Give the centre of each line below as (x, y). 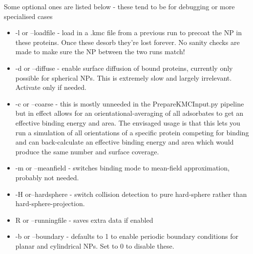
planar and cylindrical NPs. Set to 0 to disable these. (95, 245)
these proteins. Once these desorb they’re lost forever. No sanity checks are (127, 42)
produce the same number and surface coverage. (87, 151)
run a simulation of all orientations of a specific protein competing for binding (132, 132)
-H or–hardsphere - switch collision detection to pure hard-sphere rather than (131, 194)
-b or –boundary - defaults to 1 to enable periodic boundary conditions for (127, 236)
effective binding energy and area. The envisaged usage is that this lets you (128, 122)
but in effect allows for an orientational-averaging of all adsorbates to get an (129, 113)
